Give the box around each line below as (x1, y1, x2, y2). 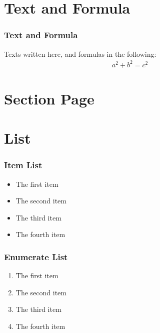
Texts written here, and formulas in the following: (4, 48, 156, 59)
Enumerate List (4, 250, 68, 263)
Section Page (4, 88, 94, 108)
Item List (4, 159, 42, 171)
